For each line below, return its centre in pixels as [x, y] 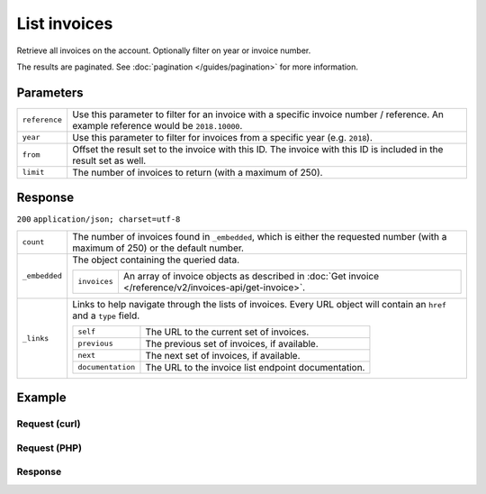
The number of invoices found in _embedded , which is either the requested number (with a [260, 236]
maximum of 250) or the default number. [158, 248]
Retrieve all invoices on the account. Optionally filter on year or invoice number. [164, 50]
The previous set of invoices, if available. [232, 343]
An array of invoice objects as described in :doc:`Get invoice [251, 276]
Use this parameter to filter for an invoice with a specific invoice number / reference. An [258, 114]
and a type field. [106, 316]
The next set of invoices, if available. [223, 355]
